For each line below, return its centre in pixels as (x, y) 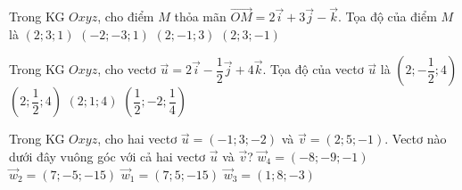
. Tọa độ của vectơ (313, 69)
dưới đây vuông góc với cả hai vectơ (107, 156)
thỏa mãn (200, 17)
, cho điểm (126, 17)
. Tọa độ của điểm (387, 17)
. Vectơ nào (416, 139)
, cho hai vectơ (137, 139)
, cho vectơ (127, 69)
